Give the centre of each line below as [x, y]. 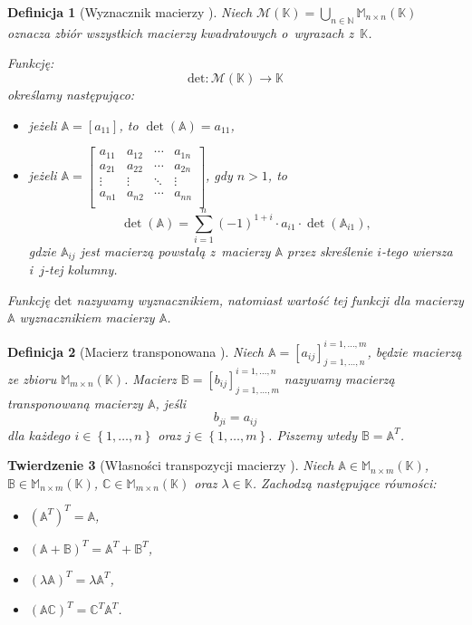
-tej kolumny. [81, 269]
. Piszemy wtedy [313, 434]
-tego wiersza [417, 250]
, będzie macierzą [414, 351]
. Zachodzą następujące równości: [344, 482]
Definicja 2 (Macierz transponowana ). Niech [136, 351]
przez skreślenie [330, 250]
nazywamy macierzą [339, 378]
